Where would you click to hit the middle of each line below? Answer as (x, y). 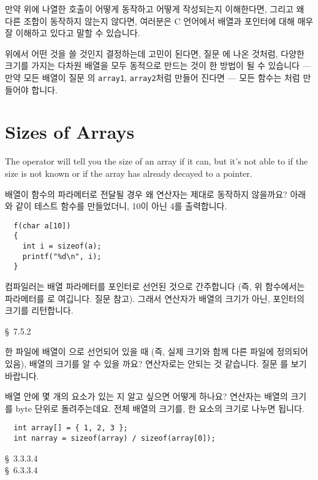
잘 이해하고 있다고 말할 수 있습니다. (73, 33)
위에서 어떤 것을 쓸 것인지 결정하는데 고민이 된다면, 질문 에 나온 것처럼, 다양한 (155, 53)
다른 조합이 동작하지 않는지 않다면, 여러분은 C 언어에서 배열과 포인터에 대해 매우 (159, 21)
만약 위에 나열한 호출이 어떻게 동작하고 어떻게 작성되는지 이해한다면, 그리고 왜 (155, 9)
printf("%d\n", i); (62, 256)
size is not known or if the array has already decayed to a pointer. (129, 173)
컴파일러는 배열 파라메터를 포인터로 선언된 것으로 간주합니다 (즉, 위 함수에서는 (155, 286)
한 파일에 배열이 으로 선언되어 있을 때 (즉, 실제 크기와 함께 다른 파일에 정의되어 (157, 351)
